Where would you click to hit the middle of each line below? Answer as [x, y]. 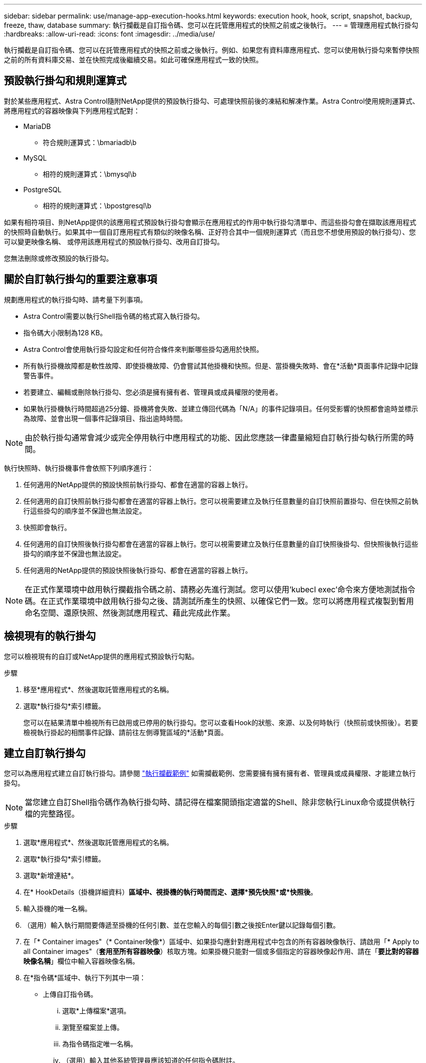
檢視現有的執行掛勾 [50, 636]
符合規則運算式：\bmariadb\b [90, 142]
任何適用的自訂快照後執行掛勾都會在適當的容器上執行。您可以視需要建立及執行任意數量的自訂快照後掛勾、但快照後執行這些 [221, 544]
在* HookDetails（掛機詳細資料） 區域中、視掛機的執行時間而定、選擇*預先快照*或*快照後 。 [170, 892]
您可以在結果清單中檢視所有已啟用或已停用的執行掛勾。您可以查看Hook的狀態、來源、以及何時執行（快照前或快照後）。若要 [221, 722]
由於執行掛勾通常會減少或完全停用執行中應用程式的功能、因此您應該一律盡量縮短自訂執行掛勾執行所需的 [216, 437]
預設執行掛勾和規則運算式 [65, 81]
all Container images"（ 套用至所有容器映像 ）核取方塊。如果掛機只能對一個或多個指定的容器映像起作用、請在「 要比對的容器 [221, 952]
